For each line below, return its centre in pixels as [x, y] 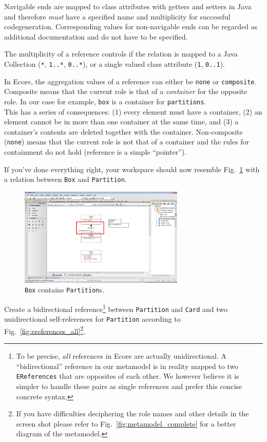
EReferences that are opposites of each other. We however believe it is [128, 376]
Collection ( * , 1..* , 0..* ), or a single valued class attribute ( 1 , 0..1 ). [115, 63]
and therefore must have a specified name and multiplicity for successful [117, 16]
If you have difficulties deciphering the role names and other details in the [132, 413]
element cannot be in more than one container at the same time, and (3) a [121, 122]
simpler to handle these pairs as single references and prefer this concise [129, 386]
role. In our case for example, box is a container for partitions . [105, 101]
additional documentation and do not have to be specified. [96, 36]
